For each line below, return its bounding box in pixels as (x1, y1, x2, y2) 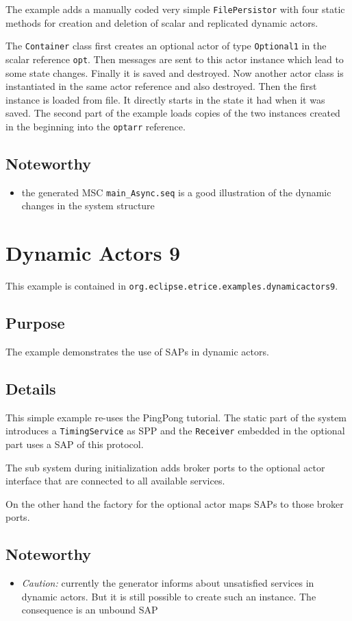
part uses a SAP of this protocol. (5, 437, 144, 452)
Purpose (5, 312, 65, 333)
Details (5, 378, 56, 399)
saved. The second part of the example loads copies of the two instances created (5, 106, 340, 120)
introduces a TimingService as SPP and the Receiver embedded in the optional (5, 423, 345, 438)
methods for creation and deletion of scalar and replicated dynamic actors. (5, 15, 318, 30)
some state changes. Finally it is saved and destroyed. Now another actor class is (5, 65, 344, 80)
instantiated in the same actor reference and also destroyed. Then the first (5, 79, 317, 93)
